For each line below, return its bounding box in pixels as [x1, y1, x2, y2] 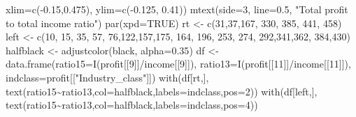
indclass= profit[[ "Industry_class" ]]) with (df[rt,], [6, 70, 209, 84]
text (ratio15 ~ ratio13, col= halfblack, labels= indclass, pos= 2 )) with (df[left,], [6, 84, 318, 98]
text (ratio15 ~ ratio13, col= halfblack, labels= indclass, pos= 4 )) [6, 97, 258, 112]
